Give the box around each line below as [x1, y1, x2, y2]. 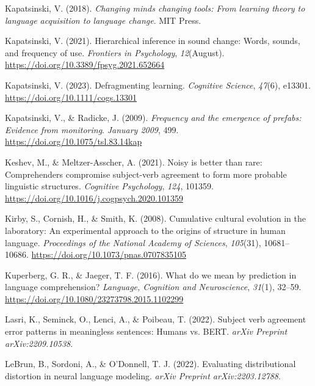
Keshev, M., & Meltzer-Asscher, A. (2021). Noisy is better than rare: [5, 155, 262, 168]
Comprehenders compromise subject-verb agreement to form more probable [5, 167, 287, 180]
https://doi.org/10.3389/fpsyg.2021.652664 [5, 58, 165, 71]
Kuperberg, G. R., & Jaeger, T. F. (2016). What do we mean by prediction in [5, 268, 297, 281]
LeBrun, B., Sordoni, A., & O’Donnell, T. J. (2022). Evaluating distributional [5, 357, 296, 370]
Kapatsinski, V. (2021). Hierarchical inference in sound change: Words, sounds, [5, 34, 300, 47]
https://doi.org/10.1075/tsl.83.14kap [5, 135, 142, 148]
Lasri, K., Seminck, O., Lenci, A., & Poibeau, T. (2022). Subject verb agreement [5, 313, 306, 326]
